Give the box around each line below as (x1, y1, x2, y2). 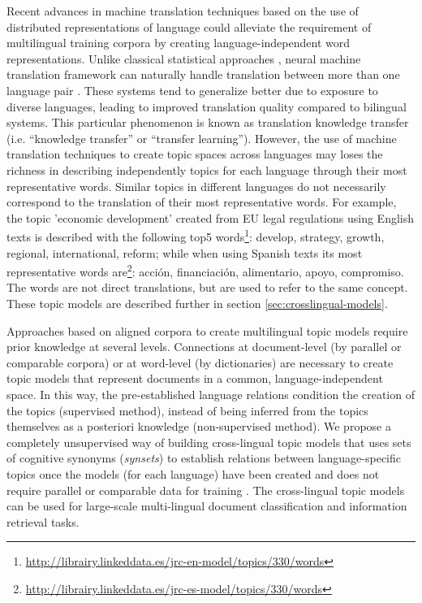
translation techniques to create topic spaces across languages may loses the (6, 145, 383, 163)
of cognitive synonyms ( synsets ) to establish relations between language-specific (6, 449, 401, 466)
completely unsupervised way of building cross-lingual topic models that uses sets (6, 433, 411, 450)
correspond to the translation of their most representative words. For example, (6, 193, 397, 210)
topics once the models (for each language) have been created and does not (6, 465, 380, 482)
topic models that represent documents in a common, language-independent (6, 370, 383, 387)
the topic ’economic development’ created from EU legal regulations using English (6, 209, 415, 226)
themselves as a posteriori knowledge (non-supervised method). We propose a (6, 418, 391, 435)
